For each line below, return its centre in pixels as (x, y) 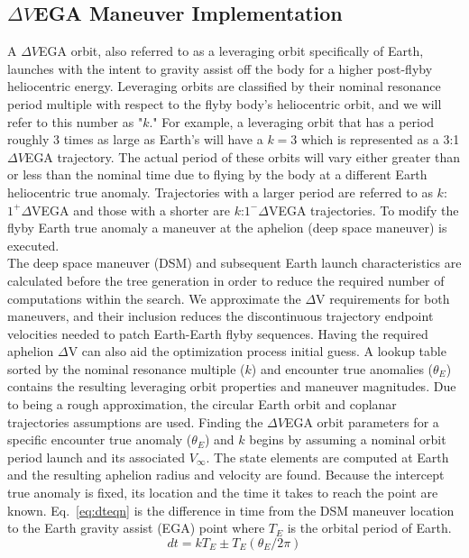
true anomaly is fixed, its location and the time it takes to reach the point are (223, 493)
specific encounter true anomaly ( (100, 439)
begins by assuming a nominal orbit (348, 439)
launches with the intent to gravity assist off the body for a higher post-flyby (220, 68)
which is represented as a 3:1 (380, 139)
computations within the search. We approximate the (154, 298)
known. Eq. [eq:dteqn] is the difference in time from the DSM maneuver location (231, 510)
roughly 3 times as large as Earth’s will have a (135, 139)
